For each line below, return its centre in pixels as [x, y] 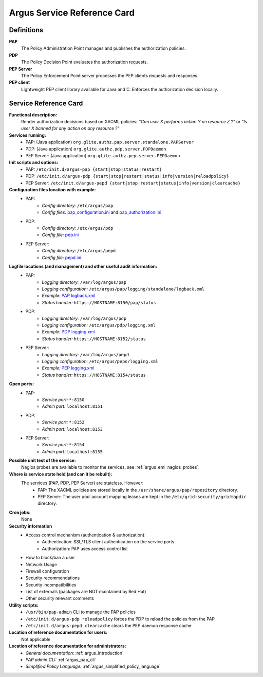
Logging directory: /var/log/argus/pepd [85, 354]
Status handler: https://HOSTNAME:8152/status [94, 339]
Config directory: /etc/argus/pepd [79, 251]
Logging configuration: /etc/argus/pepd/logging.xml [100, 361]
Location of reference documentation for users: [58, 632]
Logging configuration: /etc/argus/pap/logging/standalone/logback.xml [123, 289]
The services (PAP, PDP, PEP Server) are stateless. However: [82, 483]
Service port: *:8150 [63, 400]
